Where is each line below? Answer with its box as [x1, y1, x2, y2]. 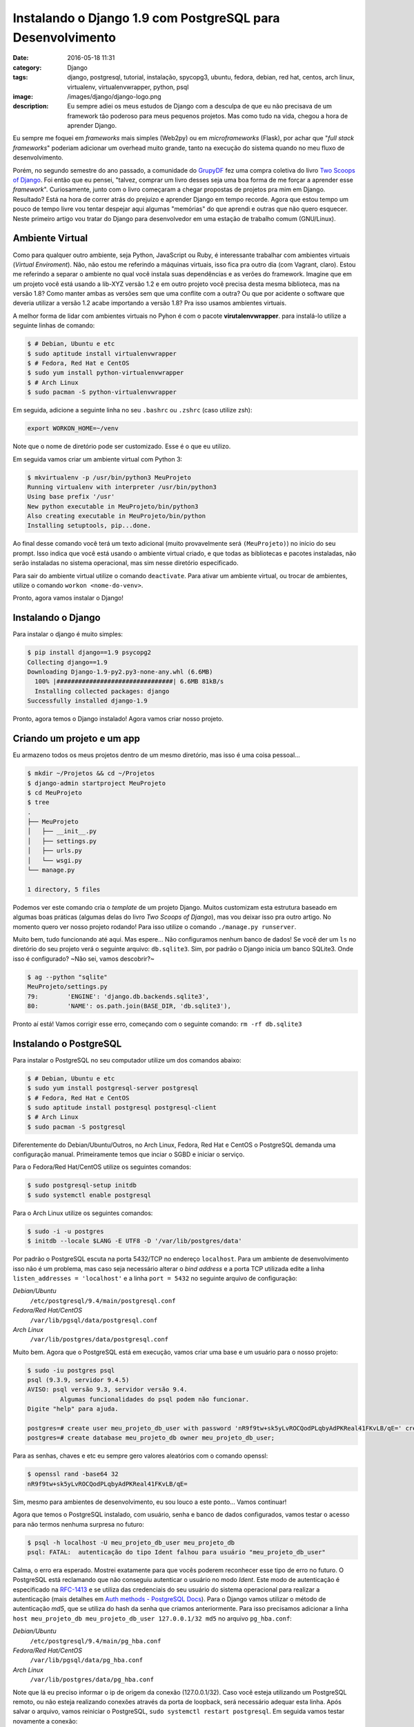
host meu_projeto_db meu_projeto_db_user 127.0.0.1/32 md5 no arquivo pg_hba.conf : [12, 1614, 293, 1623]
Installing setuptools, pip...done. [27, 522, 152, 530]
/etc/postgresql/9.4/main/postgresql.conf [30, 1297, 176, 1305]
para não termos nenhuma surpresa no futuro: [12, 1520, 145, 1528]
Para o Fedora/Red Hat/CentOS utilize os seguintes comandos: [12, 1163, 192, 1171]
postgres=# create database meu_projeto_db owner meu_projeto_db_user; [27, 1434, 275, 1442]
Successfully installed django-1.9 [27, 697, 148, 705]
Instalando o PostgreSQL [12, 1038, 122, 1049]
